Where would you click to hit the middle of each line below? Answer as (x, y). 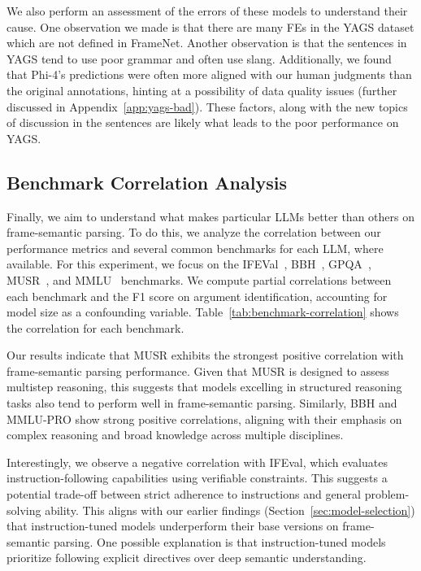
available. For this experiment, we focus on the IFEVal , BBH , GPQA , (189, 264)
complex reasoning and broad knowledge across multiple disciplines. (175, 435)
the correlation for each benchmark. (95, 327)
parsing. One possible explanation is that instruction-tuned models (220, 541)
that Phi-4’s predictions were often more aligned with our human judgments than (209, 74)
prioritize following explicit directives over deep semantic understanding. (187, 558)
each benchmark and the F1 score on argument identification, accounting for (197, 296)
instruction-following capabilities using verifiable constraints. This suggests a (197, 478)
